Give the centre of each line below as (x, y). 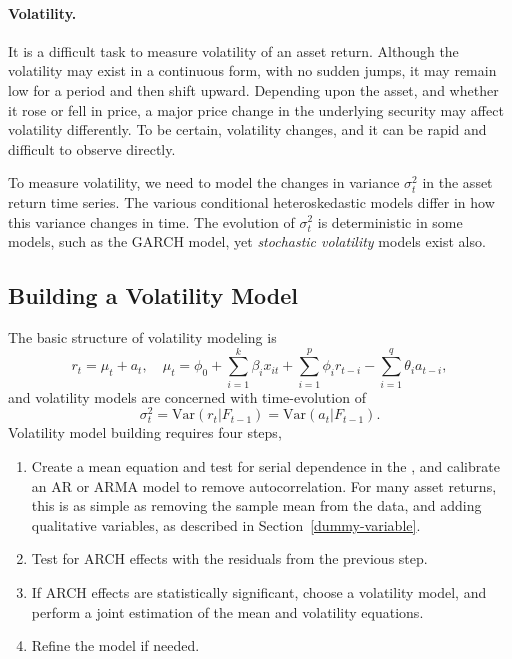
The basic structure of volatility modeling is (142, 336)
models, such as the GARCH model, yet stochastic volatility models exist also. (247, 241)
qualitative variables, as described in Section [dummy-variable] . (226, 524)
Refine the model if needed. (115, 645)
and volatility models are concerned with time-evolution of (187, 396)
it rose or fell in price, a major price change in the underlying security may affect (256, 109)
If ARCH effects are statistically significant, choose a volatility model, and (259, 592)
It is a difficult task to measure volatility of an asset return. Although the (233, 50)
